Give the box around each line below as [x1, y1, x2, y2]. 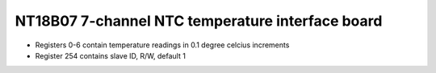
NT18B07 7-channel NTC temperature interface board [15, 12, 383, 30]
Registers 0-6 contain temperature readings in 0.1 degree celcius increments [35, 40, 290, 50]
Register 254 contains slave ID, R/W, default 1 [35, 51, 186, 60]
